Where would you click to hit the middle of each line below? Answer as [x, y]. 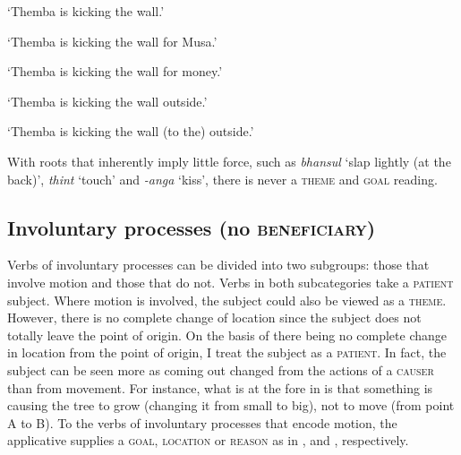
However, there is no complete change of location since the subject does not [214, 318]
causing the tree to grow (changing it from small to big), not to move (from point [231, 405]
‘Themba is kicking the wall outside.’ [107, 101]
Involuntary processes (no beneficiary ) [192, 227]
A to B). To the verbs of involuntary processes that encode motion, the [202, 422]
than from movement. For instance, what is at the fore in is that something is [220, 387]
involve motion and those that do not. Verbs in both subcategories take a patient [230, 282]
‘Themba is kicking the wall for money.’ [115, 71]
